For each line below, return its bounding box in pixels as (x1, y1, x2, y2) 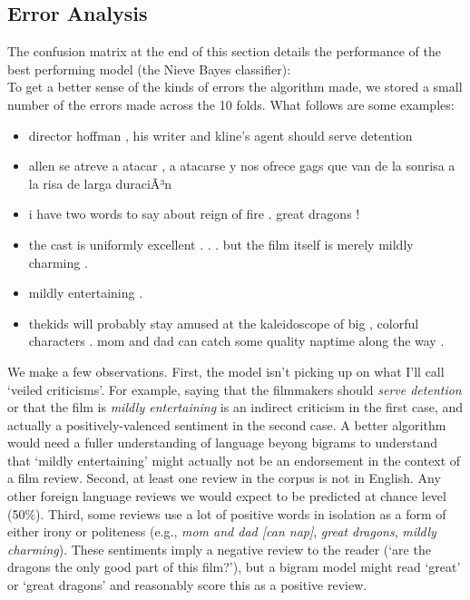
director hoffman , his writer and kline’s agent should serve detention (28, 125, 413, 144)
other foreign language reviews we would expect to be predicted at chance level (7, 487, 446, 506)
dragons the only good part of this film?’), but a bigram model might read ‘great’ (7, 557, 461, 576)
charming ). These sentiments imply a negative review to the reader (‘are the (7, 539, 431, 558)
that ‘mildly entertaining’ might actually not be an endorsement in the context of (7, 450, 461, 469)
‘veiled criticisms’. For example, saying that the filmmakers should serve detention (7, 379, 462, 398)
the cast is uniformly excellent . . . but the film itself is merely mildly (28, 234, 414, 253)
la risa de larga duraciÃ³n (28, 173, 172, 192)
